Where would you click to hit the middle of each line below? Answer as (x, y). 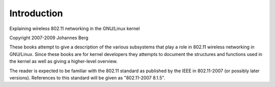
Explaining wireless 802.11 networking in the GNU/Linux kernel (75, 28)
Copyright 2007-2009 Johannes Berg (49, 38)
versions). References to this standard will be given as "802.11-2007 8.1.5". (87, 78)
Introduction (36, 13)
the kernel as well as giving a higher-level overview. (64, 62)
